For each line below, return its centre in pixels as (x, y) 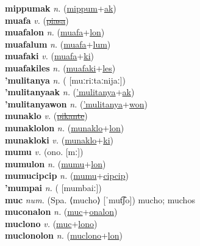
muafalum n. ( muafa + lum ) (58, 44)
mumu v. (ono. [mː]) (44, 152)
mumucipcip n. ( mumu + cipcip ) (67, 175)
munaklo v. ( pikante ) (46, 116)
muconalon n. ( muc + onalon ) (61, 212)
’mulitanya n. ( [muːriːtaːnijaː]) (66, 80)
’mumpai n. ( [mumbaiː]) (53, 187)
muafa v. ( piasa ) (37, 20)
